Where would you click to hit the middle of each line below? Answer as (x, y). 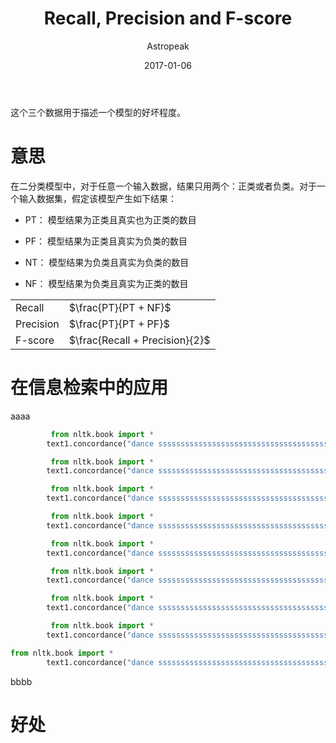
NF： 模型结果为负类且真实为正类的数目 (106, 283)
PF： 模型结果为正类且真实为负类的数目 (106, 241)
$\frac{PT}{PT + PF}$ (119, 324)
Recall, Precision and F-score (168, 18)
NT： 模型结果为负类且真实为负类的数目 (107, 262)
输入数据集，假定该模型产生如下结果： (97, 198)
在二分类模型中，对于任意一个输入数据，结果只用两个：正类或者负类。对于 (163, 186)
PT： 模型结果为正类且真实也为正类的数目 (110, 219)
